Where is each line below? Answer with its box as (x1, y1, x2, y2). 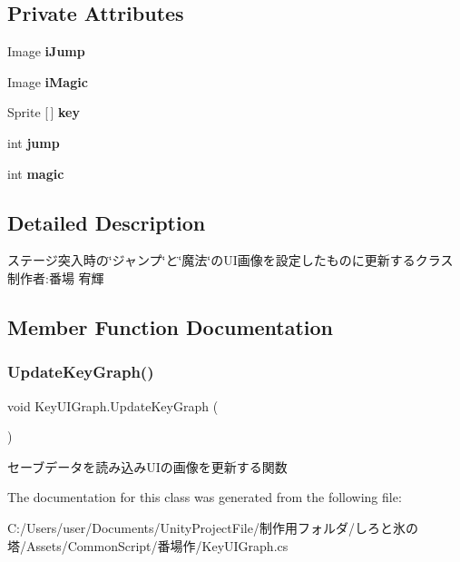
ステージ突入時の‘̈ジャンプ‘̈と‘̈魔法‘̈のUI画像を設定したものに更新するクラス (7, 251, 454, 270)
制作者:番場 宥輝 (7, 268, 104, 287)
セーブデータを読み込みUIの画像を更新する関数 (7, 457, 288, 476)
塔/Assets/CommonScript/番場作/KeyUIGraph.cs (7, 536, 289, 555)
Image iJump (7, 42, 85, 61)
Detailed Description (7, 208, 206, 236)
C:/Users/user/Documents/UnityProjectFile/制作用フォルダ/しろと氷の (7, 518, 418, 537)
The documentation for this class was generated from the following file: (7, 488, 402, 507)
